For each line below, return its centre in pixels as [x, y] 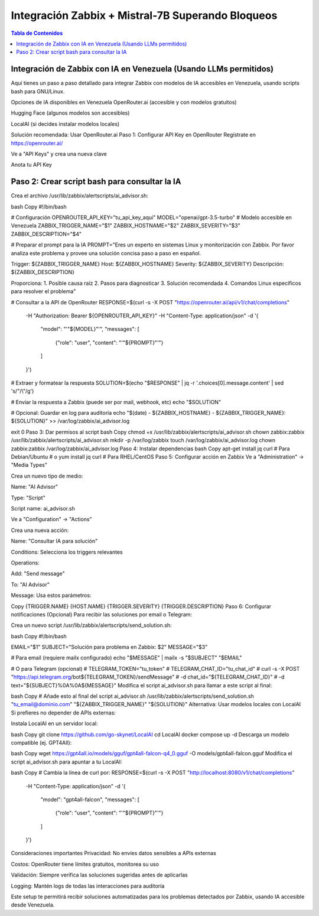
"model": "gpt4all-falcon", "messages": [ [90, 799]
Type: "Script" [28, 498]
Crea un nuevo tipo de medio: [47, 476]
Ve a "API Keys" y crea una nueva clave [59, 154]
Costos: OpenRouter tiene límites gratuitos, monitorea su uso [85, 864]
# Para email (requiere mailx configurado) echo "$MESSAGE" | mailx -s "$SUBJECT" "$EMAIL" [126, 658]
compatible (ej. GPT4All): [41, 742]
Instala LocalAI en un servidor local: [54, 723]
